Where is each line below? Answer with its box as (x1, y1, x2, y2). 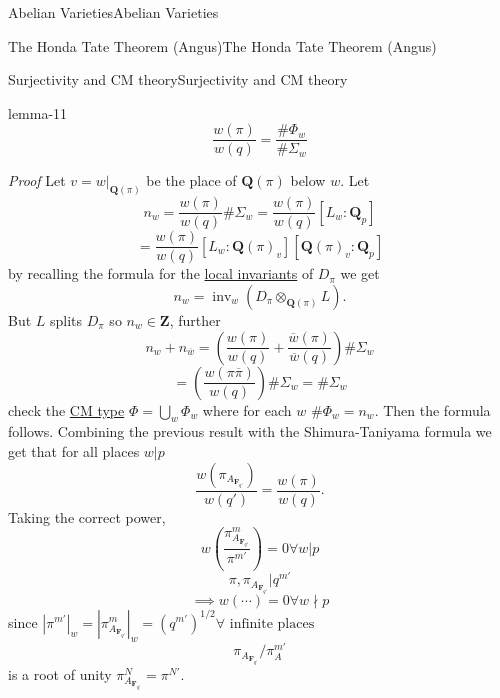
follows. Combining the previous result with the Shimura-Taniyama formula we (8, 421, 492, 442)
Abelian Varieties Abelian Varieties (8, 2, 219, 22)
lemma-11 (8, 102, 68, 123)
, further (169, 310, 221, 331)
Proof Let (8, 170, 66, 191)
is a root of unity (8, 663, 112, 684)
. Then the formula (374, 399, 491, 420)
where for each (202, 399, 292, 420)
